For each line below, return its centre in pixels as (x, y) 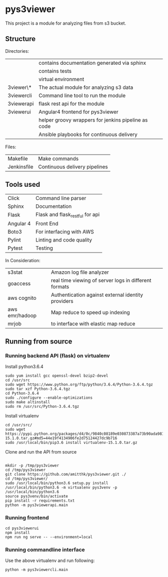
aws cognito (22, 298)
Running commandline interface (45, 549)
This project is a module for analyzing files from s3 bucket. (66, 23)
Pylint (14, 240)
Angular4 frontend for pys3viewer (78, 111)
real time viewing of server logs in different (101, 280)
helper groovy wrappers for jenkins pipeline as (93, 120)
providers (62, 301)
